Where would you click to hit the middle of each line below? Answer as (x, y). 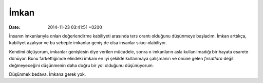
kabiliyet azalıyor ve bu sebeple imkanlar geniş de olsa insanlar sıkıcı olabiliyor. (88, 43)
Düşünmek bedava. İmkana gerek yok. (47, 74)
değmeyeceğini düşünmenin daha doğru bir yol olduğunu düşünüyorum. (81, 65)
